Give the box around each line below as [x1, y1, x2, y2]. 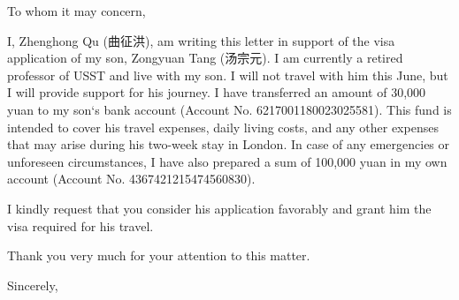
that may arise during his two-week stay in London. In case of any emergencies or [7, 135, 450, 154]
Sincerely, [7, 275, 58, 294]
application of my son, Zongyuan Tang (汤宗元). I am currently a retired [7, 49, 403, 67]
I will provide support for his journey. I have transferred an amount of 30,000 [7, 83, 426, 101]
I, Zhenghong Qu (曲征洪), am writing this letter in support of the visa [7, 31, 395, 49]
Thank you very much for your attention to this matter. [7, 246, 310, 265]
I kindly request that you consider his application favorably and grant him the [7, 199, 432, 217]
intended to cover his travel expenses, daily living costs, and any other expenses [7, 117, 439, 136]
